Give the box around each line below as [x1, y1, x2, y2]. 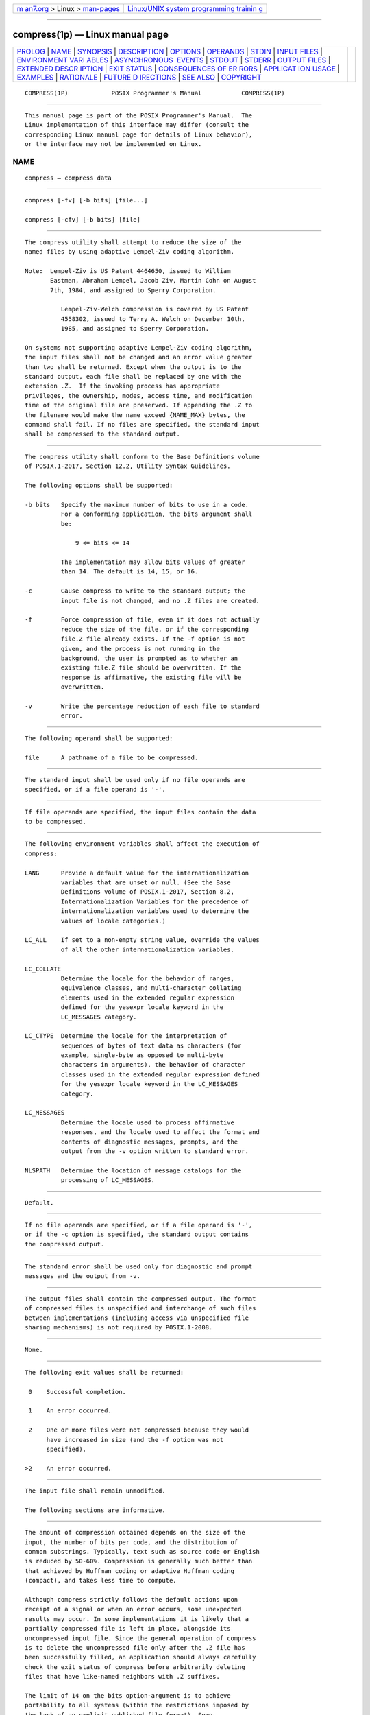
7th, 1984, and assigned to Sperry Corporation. [50, 286, 217, 294]
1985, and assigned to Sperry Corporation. [60, 324, 209, 333]
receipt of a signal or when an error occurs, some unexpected [25, 1605, 242, 1613]
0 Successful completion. [28, 1388, 127, 1395]
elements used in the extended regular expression [60, 993, 234, 1002]
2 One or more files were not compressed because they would [28, 1426, 249, 1434]
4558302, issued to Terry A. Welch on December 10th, [60, 315, 246, 322]
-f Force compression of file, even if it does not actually [25, 616, 260, 624]
